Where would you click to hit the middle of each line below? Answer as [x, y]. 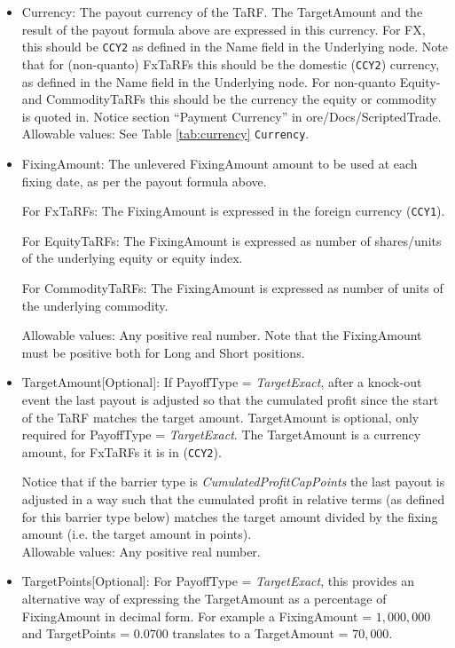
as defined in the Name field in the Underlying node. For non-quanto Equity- [231, 81]
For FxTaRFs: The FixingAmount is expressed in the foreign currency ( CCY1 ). [233, 211]
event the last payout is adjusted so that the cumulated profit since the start [230, 399]
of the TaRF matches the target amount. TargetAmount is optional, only [220, 417]
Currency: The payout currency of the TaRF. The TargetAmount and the [222, 12]
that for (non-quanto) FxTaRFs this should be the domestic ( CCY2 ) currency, [231, 63]
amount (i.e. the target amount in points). [137, 534]
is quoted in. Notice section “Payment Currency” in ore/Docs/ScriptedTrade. [231, 116]
